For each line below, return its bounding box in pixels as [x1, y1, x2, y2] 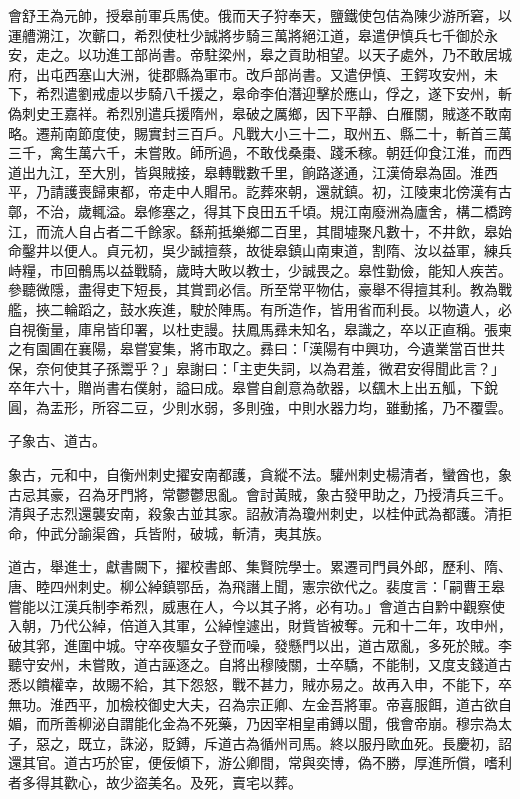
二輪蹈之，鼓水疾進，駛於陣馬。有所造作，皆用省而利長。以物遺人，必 [49, 298, 512, 319]
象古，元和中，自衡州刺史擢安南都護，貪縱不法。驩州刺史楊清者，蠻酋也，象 [8, 464, 512, 485]
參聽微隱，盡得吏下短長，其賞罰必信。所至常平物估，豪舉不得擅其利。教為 [8, 279, 498, 300]
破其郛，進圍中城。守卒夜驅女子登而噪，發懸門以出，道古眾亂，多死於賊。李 [8, 634, 512, 655]
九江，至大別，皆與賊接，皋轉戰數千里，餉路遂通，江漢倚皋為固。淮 [35, 161, 484, 182]
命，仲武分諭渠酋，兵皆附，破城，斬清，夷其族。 [8, 522, 330, 543]
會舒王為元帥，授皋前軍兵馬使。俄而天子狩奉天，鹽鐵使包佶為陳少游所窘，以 [8, 5, 512, 25]
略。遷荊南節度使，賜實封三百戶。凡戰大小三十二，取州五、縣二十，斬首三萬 [8, 122, 512, 143]
